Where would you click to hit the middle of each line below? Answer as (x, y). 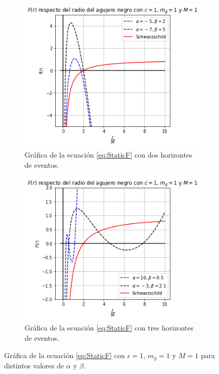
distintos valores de (34, 366)
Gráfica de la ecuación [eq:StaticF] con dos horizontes (108, 155)
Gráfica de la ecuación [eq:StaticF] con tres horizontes (109, 328)
